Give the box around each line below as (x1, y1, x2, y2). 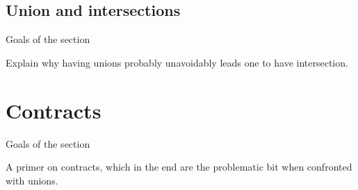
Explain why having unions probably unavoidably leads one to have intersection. (6, 55, 348, 69)
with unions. (6, 173, 58, 187)
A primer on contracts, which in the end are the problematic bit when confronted (6, 159, 352, 174)
